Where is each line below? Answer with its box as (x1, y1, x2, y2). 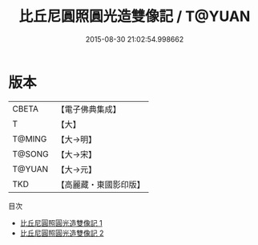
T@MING (12, 133, 47, 145)
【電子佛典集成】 (56, 104, 122, 115)
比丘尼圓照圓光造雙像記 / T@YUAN (18, 7, 251, 26)
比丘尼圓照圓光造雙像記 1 (19, 218, 103, 227)
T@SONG (12, 148, 50, 159)
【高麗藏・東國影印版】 (56, 178, 146, 190)
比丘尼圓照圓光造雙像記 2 (19, 228, 104, 238)
